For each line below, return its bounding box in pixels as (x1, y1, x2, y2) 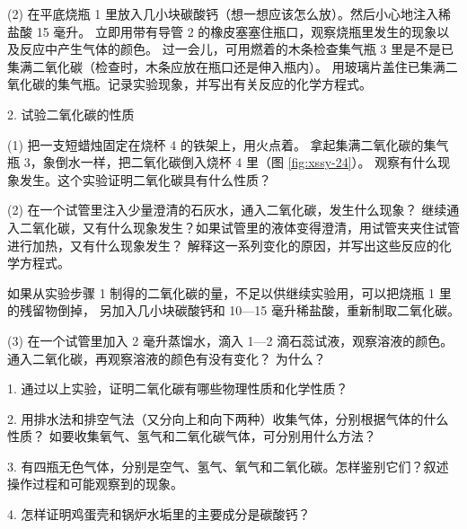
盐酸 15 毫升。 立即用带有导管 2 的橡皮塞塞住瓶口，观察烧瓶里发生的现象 (7, 22, 437, 40)
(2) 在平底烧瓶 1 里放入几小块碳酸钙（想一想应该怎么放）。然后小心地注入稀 (7, 4, 451, 22)
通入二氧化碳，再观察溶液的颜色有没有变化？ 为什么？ (7, 348, 326, 367)
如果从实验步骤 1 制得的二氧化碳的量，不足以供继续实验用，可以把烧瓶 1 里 (7, 283, 452, 302)
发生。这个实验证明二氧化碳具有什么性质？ (19, 170, 271, 189)
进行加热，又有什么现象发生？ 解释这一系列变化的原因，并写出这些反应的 (7, 235, 439, 254)
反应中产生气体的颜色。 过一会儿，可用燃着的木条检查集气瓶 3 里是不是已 (19, 40, 454, 58)
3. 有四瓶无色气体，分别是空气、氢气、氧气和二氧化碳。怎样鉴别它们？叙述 (7, 456, 449, 475)
